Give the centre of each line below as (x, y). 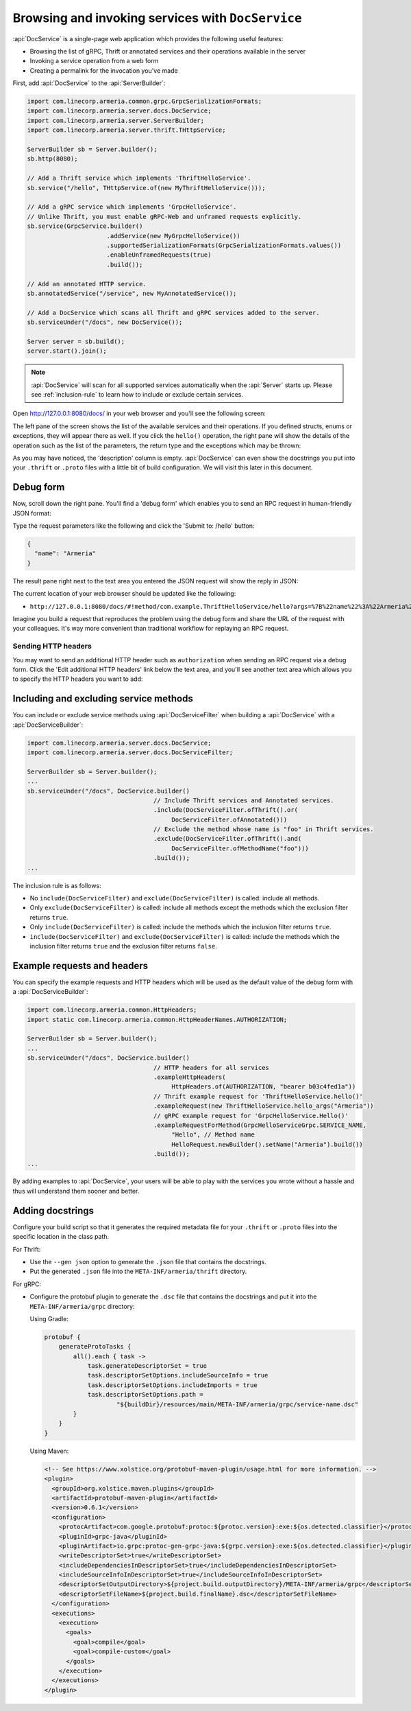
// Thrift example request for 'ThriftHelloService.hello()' (258, 1096)
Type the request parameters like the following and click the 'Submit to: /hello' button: (134, 526)
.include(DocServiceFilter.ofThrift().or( (225, 810)
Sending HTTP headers (52, 647)
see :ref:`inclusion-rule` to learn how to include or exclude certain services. (137, 395)
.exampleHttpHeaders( (189, 1077)
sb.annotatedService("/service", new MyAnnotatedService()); (132, 293)
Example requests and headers (80, 965)
